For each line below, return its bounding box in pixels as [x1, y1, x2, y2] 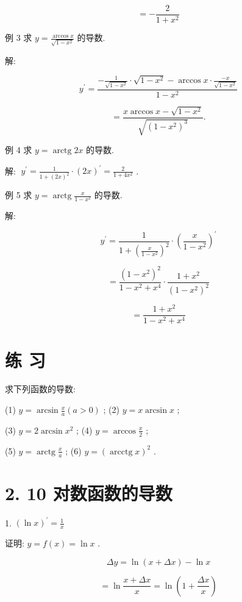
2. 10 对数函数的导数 [5, 480, 173, 505]
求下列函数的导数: [5, 382, 76, 395]
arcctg [110, 447, 133, 456]
